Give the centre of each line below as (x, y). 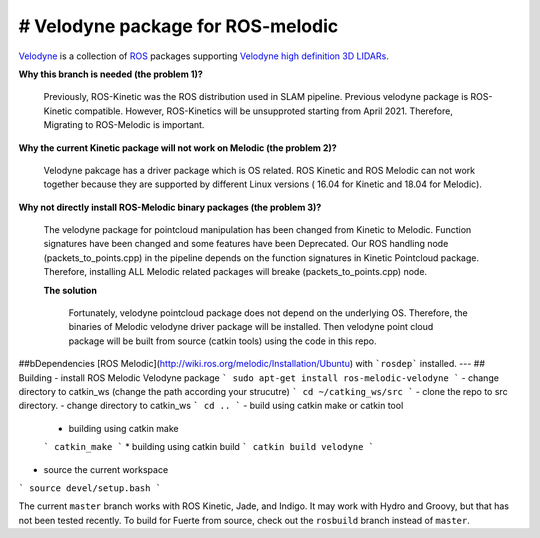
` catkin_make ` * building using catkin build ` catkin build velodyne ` (209, 447)
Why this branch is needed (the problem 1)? (111, 74)
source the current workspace (106, 469)
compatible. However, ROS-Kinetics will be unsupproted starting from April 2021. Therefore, (264, 111)
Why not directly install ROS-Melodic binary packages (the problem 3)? (170, 207)
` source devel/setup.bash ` (90, 488)
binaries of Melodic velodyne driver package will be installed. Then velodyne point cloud (251, 327)
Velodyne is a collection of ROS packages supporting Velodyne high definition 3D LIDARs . (203, 56)
